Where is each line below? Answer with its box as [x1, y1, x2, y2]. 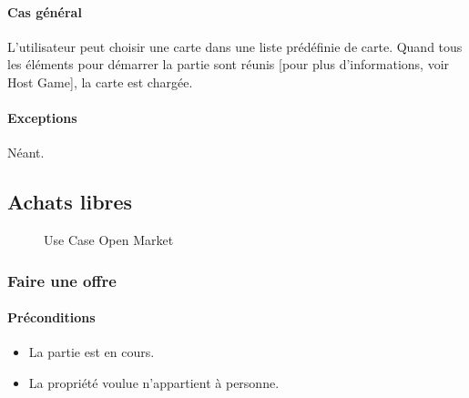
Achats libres [7, 188, 133, 216]
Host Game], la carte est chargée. [7, 72, 193, 91]
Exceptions [7, 108, 77, 128]
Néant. [7, 143, 45, 162]
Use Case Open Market [44, 230, 174, 250]
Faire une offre [7, 269, 117, 291]
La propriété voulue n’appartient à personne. [28, 373, 280, 392]
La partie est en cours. [28, 342, 155, 362]
